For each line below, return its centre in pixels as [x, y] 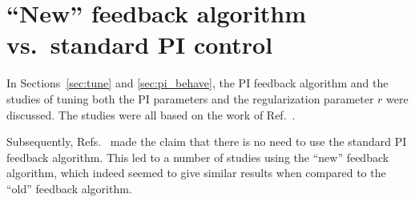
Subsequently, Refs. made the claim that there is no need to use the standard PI [207, 141]
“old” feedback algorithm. [69, 188]
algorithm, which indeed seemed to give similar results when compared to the [196, 173]
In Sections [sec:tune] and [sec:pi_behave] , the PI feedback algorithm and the [197, 83]
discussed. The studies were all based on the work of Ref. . [151, 114]
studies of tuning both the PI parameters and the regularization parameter [190, 98]
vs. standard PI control [140, 44]
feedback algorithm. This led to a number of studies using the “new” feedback [198, 157]
